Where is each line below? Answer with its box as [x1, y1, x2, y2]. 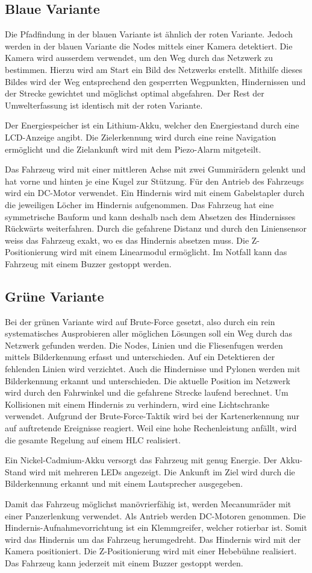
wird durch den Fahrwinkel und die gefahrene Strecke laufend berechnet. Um [5, 386, 289, 399]
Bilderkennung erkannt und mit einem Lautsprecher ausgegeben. [5, 477, 243, 490]
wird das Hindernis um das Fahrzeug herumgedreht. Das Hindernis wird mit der [5, 533, 301, 545]
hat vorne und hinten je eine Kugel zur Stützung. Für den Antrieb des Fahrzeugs [5, 174, 304, 187]
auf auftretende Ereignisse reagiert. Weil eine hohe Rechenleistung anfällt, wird [5, 422, 297, 434]
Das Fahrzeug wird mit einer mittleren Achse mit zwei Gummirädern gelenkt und [5, 163, 306, 176]
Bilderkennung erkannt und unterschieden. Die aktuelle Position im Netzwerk [5, 374, 290, 387]
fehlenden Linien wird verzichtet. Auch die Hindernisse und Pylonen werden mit [5, 362, 301, 375]
